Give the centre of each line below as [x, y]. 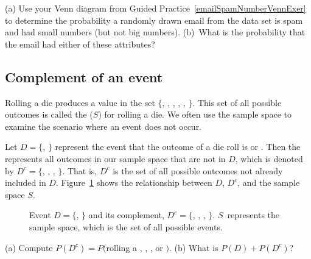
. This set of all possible [237, 102]
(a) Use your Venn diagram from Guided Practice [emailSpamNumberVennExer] [155, 8]
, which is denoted [269, 158]
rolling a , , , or [135, 247]
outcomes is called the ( [49, 114]
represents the [253, 215]
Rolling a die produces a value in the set [80, 102]
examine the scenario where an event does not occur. [103, 126]
